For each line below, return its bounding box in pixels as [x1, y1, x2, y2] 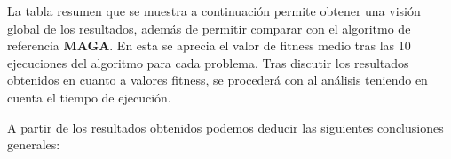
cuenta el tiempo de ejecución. [7, 87, 171, 106]
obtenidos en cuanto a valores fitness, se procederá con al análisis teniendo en [7, 71, 428, 89]
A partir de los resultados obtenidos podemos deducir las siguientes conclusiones [7, 117, 444, 136]
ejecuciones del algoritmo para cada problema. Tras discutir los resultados [7, 53, 409, 72]
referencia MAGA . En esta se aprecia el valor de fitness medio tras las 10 [7, 36, 411, 55]
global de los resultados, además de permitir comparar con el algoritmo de [7, 19, 411, 37]
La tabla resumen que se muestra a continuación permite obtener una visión [7, 2, 421, 19]
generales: [7, 135, 60, 154]
